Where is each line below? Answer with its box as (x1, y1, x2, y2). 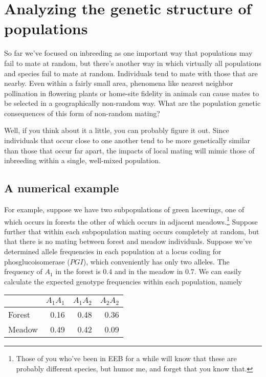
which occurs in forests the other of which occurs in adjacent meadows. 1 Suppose (4, 214, 258, 227)
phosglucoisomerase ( (4, 256, 70, 267)
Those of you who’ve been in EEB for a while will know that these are (16, 353, 237, 364)
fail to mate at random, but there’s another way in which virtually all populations (4, 57, 261, 68)
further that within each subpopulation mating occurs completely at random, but (4, 226, 259, 236)
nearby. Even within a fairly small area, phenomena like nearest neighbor (4, 78, 233, 88)
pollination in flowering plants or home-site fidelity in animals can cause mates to (4, 87, 259, 98)
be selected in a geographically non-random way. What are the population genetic (4, 98, 261, 108)
